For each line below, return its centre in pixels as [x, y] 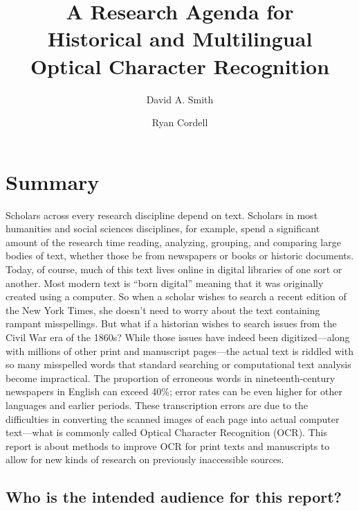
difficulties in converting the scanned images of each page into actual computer [173, 418]
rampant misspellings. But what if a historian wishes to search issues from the [171, 323]
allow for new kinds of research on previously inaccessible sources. [145, 459]
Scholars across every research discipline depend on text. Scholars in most [162, 215]
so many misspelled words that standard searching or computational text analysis [178, 364]
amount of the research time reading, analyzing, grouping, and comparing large [173, 242]
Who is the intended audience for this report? [174, 497]
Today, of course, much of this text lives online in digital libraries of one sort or [174, 269]
